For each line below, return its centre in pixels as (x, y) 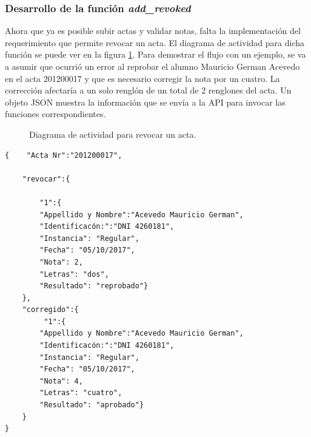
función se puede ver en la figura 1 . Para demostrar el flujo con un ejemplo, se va (155, 54)
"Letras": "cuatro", (81, 393)
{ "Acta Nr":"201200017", (64, 155)
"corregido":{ (50, 310)
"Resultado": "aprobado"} (92, 405)
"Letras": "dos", (74, 274)
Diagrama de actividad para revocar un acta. (113, 134)
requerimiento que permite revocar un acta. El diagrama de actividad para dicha (155, 42)
